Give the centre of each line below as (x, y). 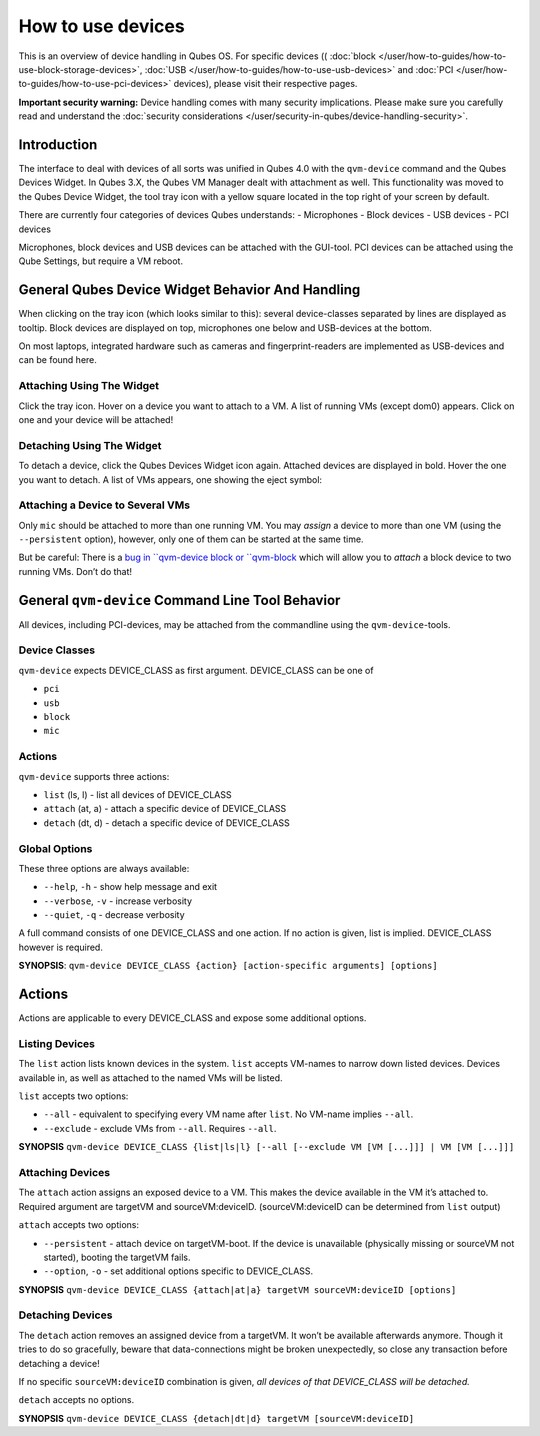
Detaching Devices (65, 1315)
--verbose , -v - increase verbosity (118, 901)
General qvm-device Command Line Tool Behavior (179, 600)
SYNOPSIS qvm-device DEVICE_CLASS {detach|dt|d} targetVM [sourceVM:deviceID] (216, 1418)
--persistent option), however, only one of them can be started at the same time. (191, 539)
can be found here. (57, 360)
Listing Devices (56, 1043)
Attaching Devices (64, 1172)
